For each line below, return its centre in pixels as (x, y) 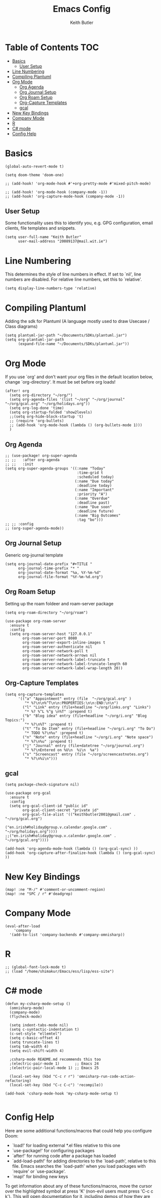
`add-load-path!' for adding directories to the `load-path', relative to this (84, 1161)
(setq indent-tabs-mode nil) (39, 1025)
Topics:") (15, 720)
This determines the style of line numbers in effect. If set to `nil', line (73, 274)
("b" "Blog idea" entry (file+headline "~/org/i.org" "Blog (85, 716)
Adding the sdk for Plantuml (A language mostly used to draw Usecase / (77, 321)
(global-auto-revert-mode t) (35, 166)
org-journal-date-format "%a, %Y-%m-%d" (59, 573)
